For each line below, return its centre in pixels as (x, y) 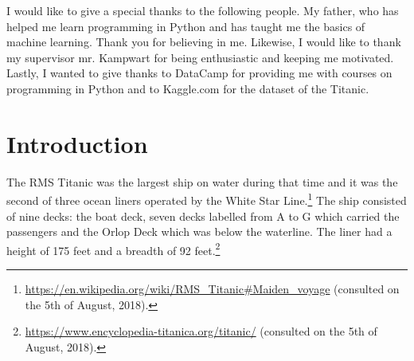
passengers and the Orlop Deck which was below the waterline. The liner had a (199, 232)
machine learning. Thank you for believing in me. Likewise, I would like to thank (204, 42)
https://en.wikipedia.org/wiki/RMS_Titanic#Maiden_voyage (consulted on (212, 288)
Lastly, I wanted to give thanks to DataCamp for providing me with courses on (199, 73)
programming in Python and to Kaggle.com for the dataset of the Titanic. (188, 88)
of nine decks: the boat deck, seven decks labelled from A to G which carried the (203, 216)
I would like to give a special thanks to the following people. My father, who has (203, 10)
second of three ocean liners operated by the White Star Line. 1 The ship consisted (207, 199)
